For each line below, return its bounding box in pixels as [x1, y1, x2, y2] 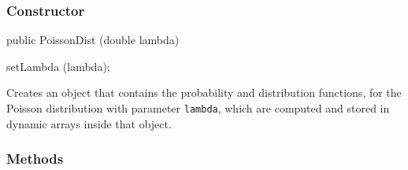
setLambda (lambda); [6, 57, 110, 74]
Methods [6, 149, 64, 168]
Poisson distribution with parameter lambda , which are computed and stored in [6, 100, 390, 116]
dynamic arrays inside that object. [6, 115, 172, 131]
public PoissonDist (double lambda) [6, 31, 180, 48]
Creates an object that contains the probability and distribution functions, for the [6, 84, 402, 101]
